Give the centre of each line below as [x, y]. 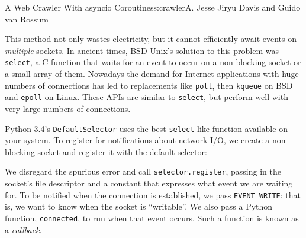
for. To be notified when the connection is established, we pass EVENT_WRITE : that [153, 194]
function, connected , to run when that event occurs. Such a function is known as [152, 218]
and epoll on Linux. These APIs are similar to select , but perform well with [146, 97]
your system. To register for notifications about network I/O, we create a [137, 140]
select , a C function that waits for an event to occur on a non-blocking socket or [153, 62]
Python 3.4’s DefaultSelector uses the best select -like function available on [146, 128]
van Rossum [27, 19]
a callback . [23, 229]
